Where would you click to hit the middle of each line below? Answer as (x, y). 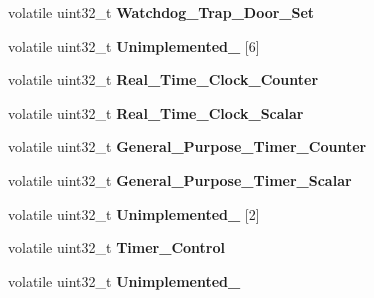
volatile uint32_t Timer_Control (116, 247)
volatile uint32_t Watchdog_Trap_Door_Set (161, 12)
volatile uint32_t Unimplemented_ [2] (134, 213)
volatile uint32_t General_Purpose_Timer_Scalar (180, 179)
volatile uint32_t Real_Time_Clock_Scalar (156, 112)
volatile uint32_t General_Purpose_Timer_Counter (187, 146)
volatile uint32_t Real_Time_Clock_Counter (163, 79)
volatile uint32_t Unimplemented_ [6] (134, 45)
